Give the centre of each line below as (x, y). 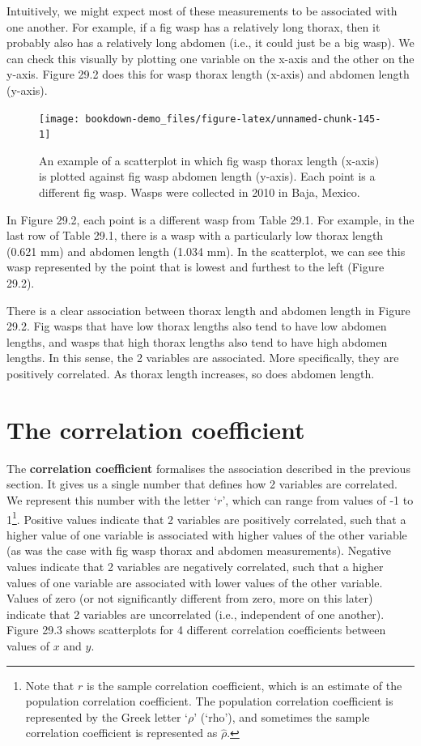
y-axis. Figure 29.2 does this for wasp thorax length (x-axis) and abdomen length (208, 74)
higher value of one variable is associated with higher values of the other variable (207, 534)
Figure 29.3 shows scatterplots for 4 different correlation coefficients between (196, 630)
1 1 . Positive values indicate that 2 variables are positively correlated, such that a (206, 518)
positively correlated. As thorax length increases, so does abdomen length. (191, 373)
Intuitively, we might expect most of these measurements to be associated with (202, 11)
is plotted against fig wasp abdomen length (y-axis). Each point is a (207, 176)
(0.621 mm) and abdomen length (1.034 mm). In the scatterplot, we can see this (206, 251)
